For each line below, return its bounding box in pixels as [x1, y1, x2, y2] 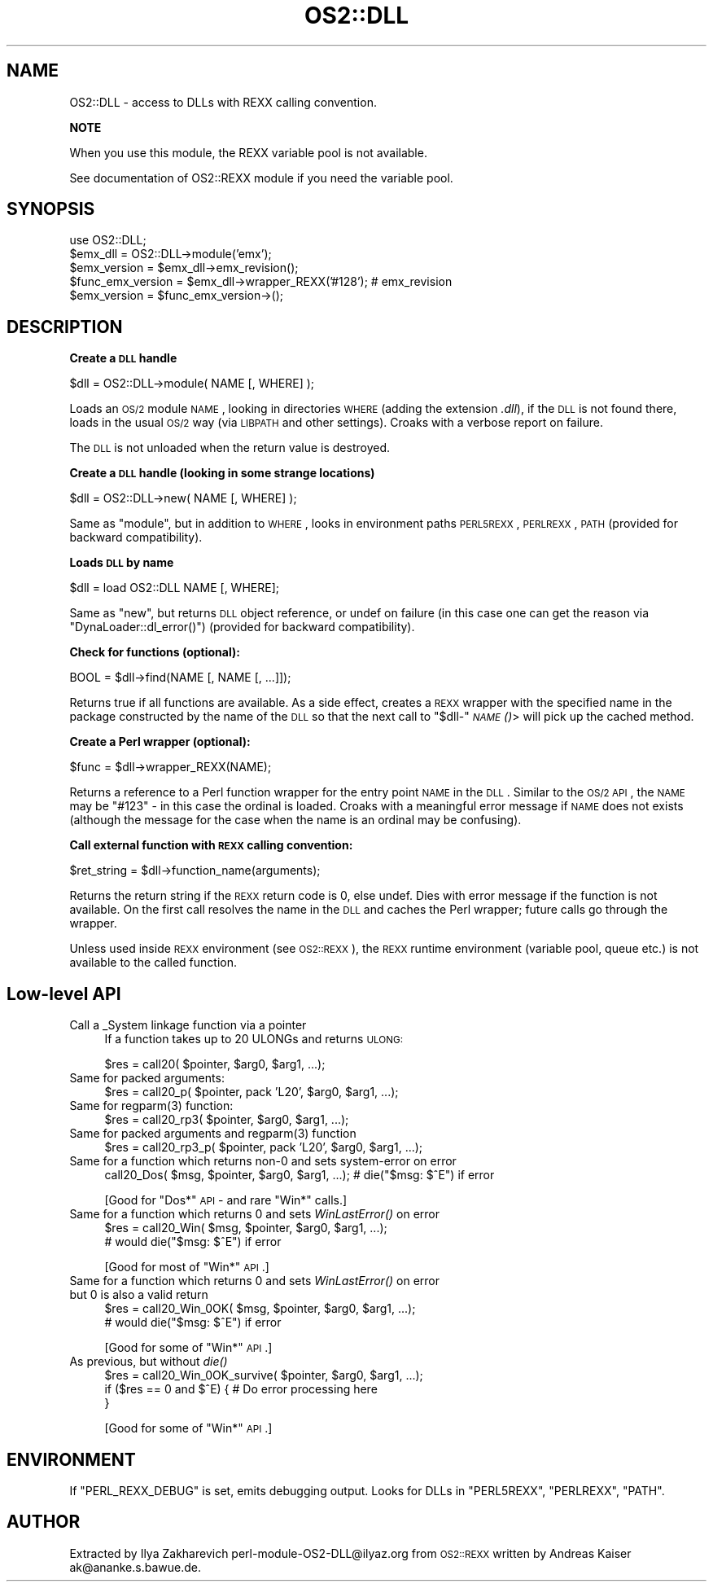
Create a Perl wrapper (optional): [69, 735, 251, 749]
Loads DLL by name [69, 555, 174, 570]
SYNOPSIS [7, 199, 95, 220]
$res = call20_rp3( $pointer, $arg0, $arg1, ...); [104, 1112, 349, 1127]
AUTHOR [7, 1511, 81, 1533]
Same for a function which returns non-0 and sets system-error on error [69, 1154, 457, 1169]
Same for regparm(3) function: [69, 1099, 234, 1113]
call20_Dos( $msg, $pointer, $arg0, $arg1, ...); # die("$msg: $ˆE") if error [104, 1168, 495, 1182]
